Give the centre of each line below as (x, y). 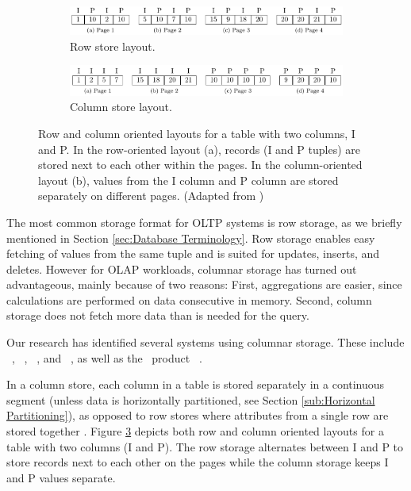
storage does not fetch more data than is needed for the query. (158, 315)
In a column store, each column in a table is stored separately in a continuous (196, 384)
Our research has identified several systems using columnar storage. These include (205, 342)
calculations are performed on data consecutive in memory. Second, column (189, 299)
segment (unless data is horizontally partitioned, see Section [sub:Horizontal (191, 399)
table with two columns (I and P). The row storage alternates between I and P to (205, 446)
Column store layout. (121, 107)
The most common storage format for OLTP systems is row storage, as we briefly (204, 222)
